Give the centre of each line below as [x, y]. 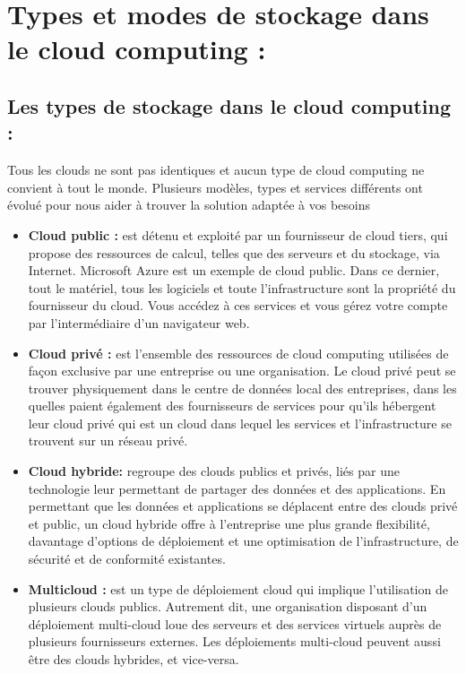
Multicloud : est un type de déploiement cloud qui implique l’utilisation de [238, 588]
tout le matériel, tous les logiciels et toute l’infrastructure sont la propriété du [242, 287]
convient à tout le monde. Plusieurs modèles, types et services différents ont [215, 187]
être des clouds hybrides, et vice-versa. [134, 659]
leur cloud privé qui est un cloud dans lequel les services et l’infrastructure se [240, 423]
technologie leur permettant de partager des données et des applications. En [237, 488]
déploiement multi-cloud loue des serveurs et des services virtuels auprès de [235, 623]
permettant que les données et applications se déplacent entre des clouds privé [243, 506]
